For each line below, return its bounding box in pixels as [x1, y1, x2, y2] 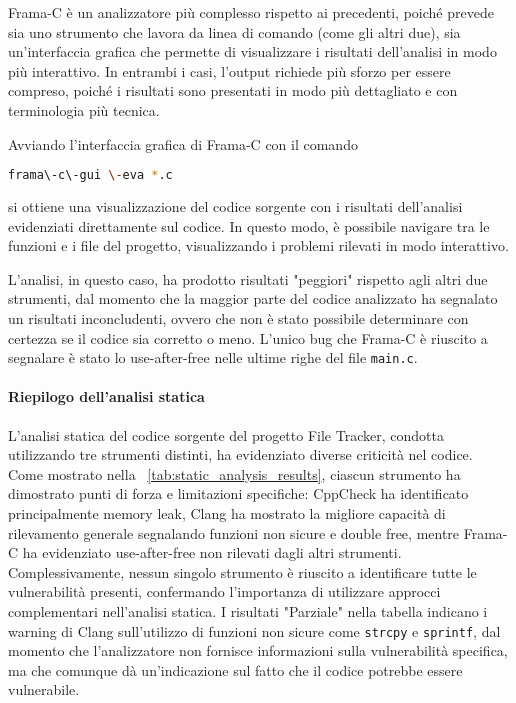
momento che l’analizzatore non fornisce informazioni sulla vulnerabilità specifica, [8, 640, 508, 661]
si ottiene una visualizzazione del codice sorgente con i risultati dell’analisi [8, 196, 463, 217]
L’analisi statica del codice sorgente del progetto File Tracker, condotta [8, 424, 444, 445]
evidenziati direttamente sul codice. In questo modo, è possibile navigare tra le [8, 215, 490, 236]
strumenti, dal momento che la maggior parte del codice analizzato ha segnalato [8, 288, 498, 309]
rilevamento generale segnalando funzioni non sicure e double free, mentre [8, 522, 460, 543]
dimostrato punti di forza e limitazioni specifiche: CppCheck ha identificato [8, 483, 469, 504]
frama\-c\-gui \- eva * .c [8, 168, 173, 183]
